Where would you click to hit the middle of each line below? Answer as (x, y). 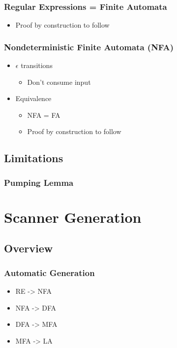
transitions (37, 65)
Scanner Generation (73, 217)
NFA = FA (44, 115)
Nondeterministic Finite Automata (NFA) (89, 47)
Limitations (34, 158)
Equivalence (33, 98)
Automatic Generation (49, 272)
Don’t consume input (59, 82)
